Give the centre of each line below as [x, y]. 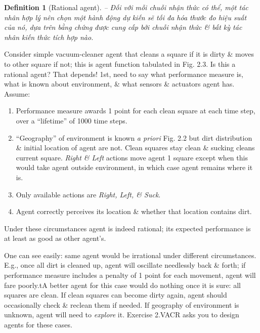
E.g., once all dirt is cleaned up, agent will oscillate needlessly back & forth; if [125, 265]
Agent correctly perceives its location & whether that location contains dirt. [134, 211]
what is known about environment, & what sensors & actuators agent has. [119, 84]
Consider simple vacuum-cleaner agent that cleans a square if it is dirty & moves [129, 54]
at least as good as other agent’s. [55, 238]
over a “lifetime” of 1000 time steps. [72, 120]
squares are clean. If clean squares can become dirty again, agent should [116, 295]
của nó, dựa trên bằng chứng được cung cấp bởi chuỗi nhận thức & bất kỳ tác [123, 27]
